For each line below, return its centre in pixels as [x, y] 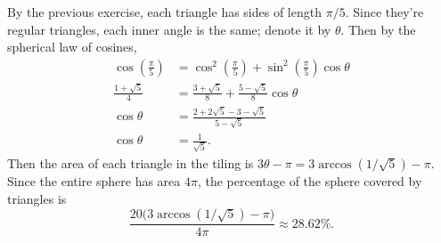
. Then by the [378, 29]
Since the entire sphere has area [94, 181]
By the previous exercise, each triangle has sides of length [164, 12]
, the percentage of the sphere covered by [310, 181]
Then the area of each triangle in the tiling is [131, 163]
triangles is [37, 198]
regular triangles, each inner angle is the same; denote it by [169, 29]
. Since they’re [384, 12]
